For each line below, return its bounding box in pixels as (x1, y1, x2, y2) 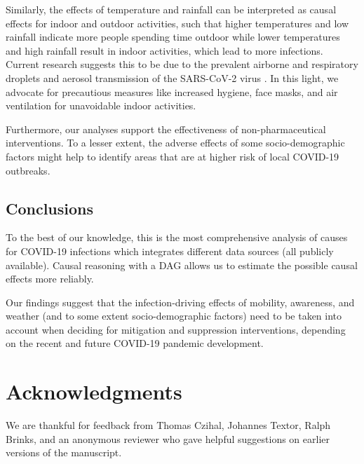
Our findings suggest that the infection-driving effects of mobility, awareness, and (6, 294, 355, 309)
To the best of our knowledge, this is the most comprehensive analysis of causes (6, 230, 348, 245)
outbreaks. (6, 163, 50, 177)
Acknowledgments (6, 377, 182, 406)
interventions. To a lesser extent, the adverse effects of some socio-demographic (6, 135, 345, 150)
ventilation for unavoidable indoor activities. (6, 98, 196, 113)
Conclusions (6, 197, 94, 219)
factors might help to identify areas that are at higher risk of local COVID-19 (6, 149, 339, 163)
